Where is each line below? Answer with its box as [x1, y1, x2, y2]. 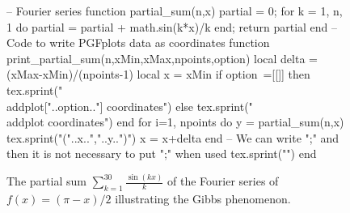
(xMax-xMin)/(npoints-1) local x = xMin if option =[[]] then [6, 66, 310, 83]
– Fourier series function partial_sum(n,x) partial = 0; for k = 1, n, [6, 2, 343, 19]
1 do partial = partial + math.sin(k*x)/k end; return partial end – [6, 18, 338, 35]
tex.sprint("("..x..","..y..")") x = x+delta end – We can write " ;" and [6, 129, 339, 146]
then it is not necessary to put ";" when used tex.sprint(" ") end [6, 145, 317, 162]
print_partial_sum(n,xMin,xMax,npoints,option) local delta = [6, 49, 318, 66]
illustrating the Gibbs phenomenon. [115, 190, 291, 207]
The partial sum [6, 173, 86, 190]
